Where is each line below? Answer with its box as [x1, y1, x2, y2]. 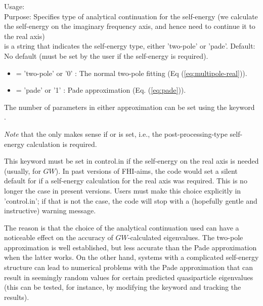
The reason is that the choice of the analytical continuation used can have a [4, 222, 239, 233]
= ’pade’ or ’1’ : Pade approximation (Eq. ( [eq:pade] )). [16, 85, 186, 95]
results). [4, 291, 29, 302]
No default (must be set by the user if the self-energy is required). [4, 50, 208, 61]
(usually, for [4, 165, 41, 176]
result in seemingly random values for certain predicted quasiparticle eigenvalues [4, 272, 253, 282]
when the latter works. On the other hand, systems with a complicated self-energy [4, 252, 259, 262]
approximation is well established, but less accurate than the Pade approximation [4, 242, 257, 252]
